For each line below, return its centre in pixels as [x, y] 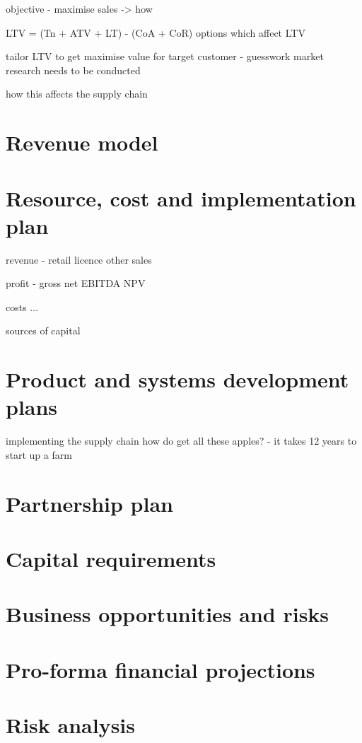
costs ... [22, 306]
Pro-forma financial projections [160, 669]
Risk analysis [71, 725]
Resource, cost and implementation [181, 198]
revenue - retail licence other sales [79, 259]
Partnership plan [89, 503]
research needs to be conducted [73, 70]
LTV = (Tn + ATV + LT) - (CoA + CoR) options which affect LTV [156, 32]
